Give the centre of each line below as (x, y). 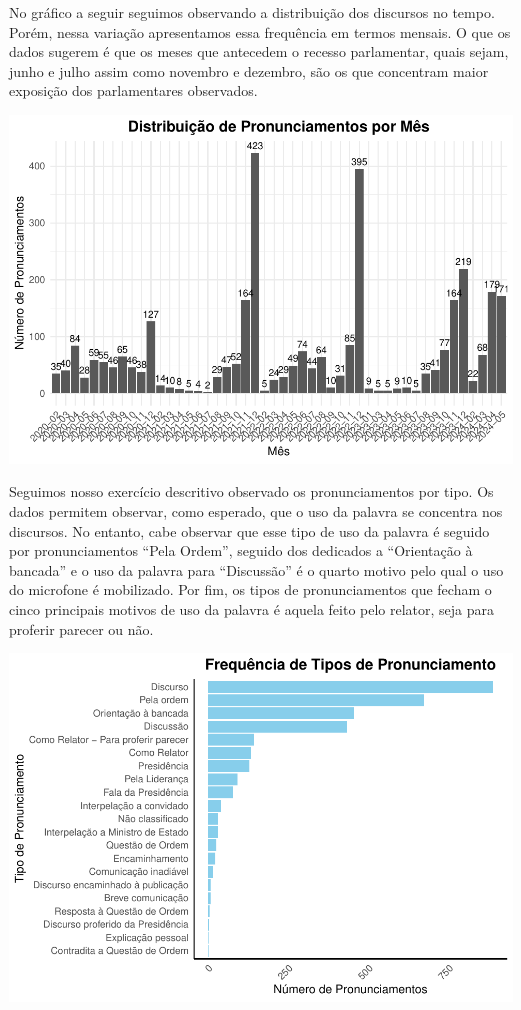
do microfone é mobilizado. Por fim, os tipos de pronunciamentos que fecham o (250, 589)
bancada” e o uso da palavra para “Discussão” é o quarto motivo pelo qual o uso (256, 569)
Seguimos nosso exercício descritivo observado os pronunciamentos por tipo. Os (251, 491)
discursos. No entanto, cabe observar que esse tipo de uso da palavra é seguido (249, 530)
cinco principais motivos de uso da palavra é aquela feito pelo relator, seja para (252, 609)
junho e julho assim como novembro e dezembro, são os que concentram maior (249, 70)
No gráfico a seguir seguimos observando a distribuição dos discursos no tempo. (252, 12)
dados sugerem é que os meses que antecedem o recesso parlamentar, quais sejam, (259, 51)
